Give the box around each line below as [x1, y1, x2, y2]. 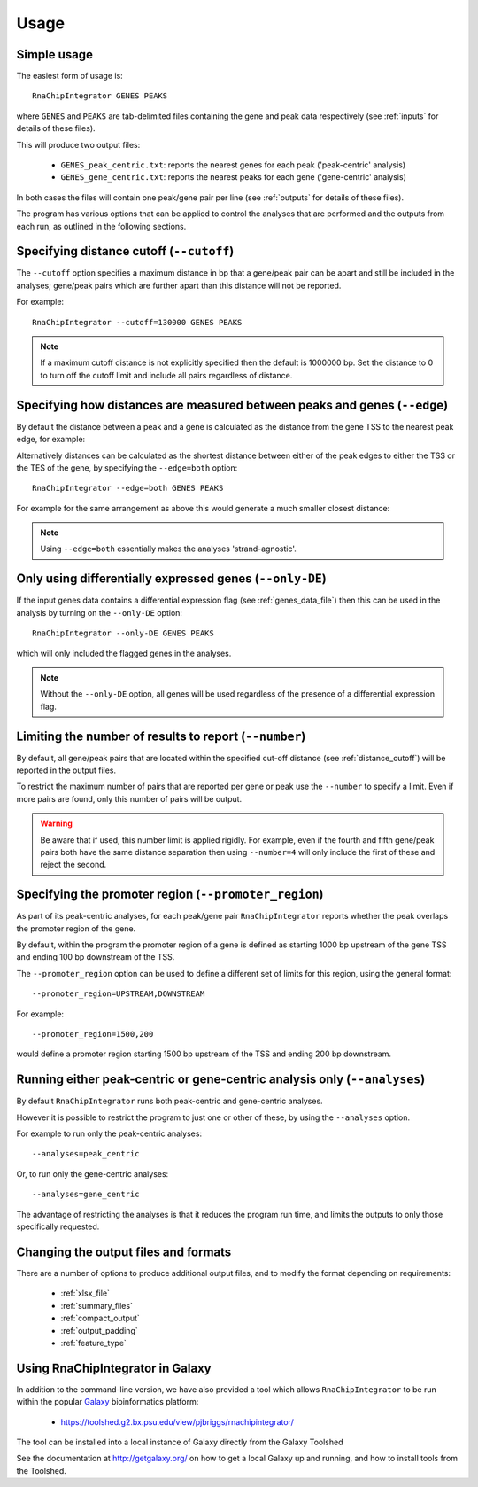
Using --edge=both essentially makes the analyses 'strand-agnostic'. [40, 543, 297, 554]
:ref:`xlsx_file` [60, 1288, 111, 1298]
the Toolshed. [16, 1465, 66, 1475]
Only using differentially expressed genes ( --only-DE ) [16, 572, 327, 587]
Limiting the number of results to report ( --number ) [16, 728, 306, 743]
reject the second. [40, 860, 107, 870]
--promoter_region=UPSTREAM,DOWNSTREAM [32, 989, 205, 999]
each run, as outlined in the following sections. [16, 221, 187, 231]
